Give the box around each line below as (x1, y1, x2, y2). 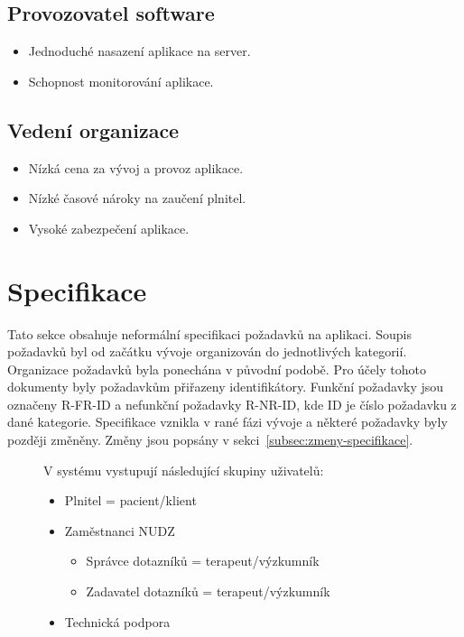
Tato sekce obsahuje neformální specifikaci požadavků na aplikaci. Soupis (7, 324, 412, 343)
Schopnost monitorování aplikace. (28, 71, 214, 90)
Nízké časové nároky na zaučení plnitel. (28, 189, 246, 208)
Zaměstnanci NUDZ (64, 521, 175, 540)
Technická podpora (64, 612, 171, 631)
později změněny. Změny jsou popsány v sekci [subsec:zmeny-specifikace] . (7, 430, 413, 449)
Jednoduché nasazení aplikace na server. (28, 42, 251, 60)
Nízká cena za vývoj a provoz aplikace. (28, 158, 244, 177)
